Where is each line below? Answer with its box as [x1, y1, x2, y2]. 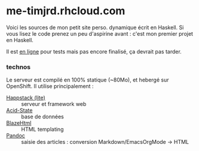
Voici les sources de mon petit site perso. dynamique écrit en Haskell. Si [6, 24, 184, 31]
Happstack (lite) [6, 94, 46, 102]
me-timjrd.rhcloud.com [6, 4, 125, 18]
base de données [21, 113, 64, 120]
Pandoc [6, 132, 26, 139]
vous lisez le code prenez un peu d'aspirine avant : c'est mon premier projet [6, 30, 193, 37]
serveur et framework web [21, 100, 87, 108]
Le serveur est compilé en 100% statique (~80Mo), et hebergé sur [6, 76, 169, 84]
